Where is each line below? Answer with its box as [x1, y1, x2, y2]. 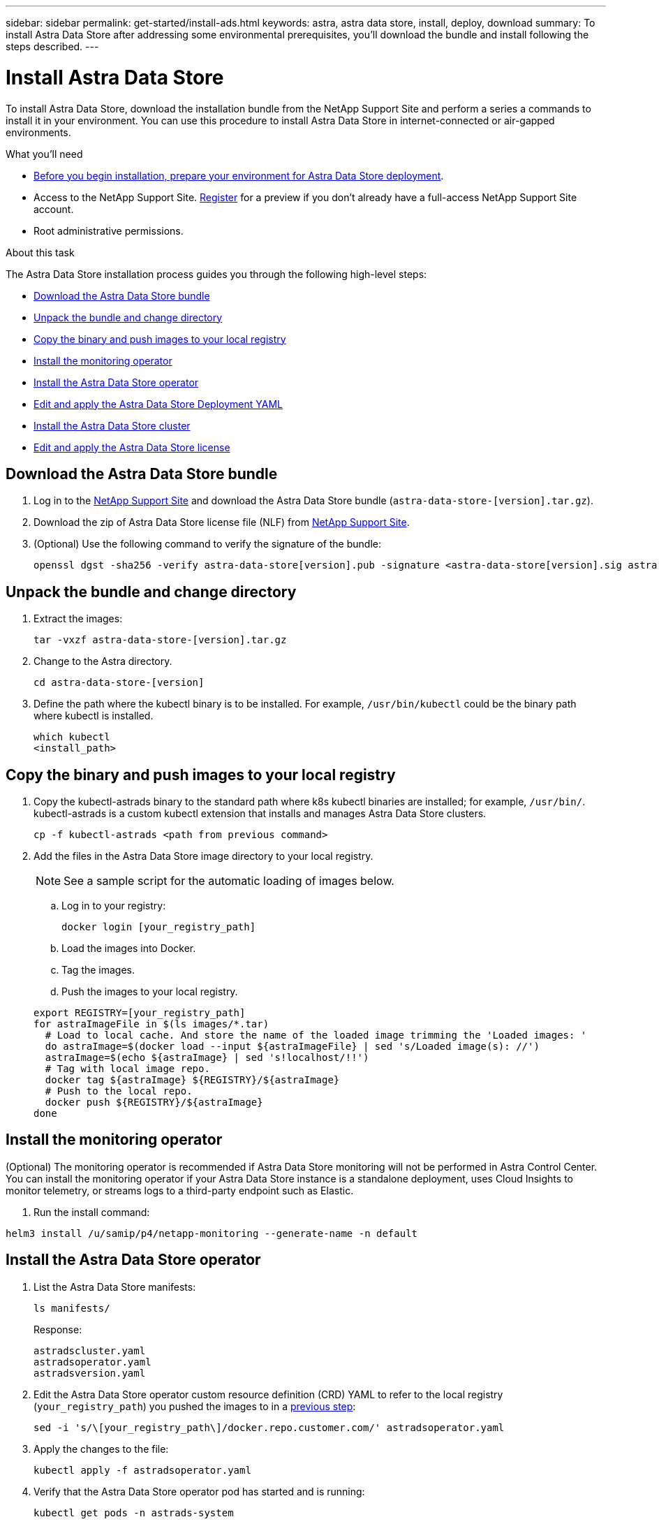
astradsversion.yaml [34, 1367, 146, 1379]
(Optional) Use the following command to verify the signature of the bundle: [34, 538, 381, 550]
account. [34, 203, 74, 215]
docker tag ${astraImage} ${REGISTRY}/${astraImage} [45, 1074, 340, 1086]
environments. [6, 126, 71, 138]
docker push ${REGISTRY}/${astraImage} [45, 1097, 263, 1108]
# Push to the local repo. [45, 1085, 193, 1097]
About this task [6, 246, 75, 258]
